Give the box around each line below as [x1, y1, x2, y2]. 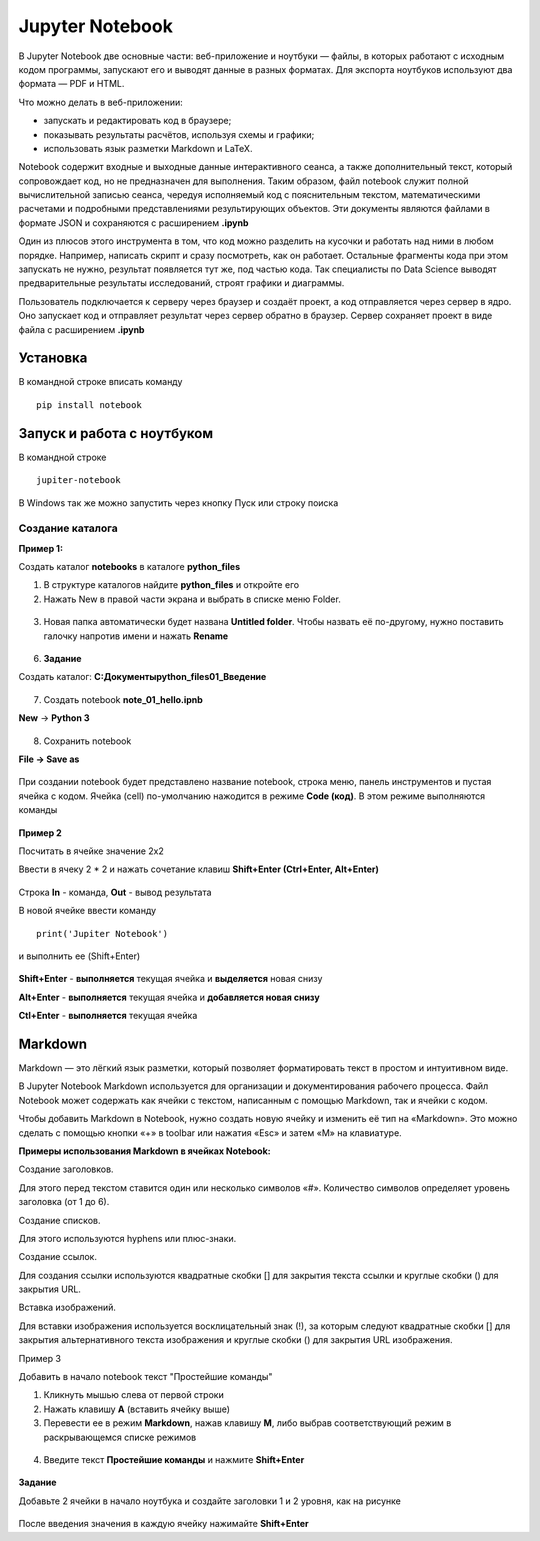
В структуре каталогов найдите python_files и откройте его [43, 579, 300, 591]
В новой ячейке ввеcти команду [18, 905, 157, 917]
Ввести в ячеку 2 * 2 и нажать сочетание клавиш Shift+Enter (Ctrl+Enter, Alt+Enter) [18, 863, 379, 875]
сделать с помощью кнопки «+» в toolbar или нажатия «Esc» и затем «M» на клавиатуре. [18, 1126, 402, 1139]
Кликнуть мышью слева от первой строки [43, 1389, 224, 1401]
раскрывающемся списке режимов [43, 1431, 197, 1443]
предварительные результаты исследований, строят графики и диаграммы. [18, 277, 345, 289]
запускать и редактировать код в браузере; [43, 115, 232, 127]
